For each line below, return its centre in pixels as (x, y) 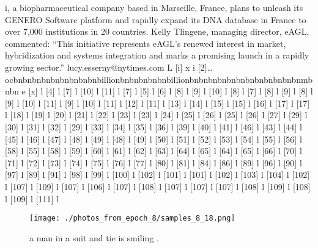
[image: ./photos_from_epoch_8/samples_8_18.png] (132, 218)
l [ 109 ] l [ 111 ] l (32, 198)
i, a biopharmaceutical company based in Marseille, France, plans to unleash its (154, 7)
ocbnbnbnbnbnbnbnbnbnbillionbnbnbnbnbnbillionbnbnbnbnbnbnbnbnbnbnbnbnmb (159, 79)
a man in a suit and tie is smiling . (94, 237)
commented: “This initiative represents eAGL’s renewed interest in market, (146, 43)
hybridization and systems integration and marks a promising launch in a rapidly (157, 55)
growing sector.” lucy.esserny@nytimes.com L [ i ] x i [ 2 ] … (109, 67)
